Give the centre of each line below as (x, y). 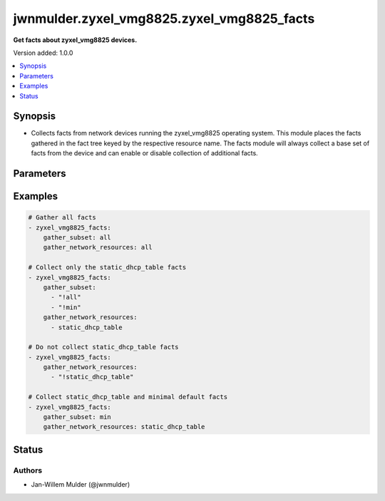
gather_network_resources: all (98, 247)
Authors (28, 470)
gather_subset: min (77, 417)
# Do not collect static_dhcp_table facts (103, 347)
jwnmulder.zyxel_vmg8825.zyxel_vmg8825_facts (164, 19)
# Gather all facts (62, 218)
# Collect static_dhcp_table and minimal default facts (128, 397)
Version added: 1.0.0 (43, 53)
